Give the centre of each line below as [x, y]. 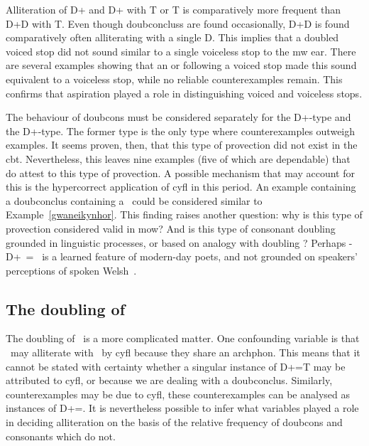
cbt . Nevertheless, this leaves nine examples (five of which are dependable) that [178, 158]
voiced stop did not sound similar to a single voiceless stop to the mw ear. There [181, 51]
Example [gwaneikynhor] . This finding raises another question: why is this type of [184, 214]
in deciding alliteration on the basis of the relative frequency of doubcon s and [174, 422]
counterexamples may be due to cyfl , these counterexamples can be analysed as [178, 394]
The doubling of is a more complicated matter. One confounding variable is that [183, 338]
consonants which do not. [61, 436]
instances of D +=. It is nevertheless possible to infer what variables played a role [182, 408]
